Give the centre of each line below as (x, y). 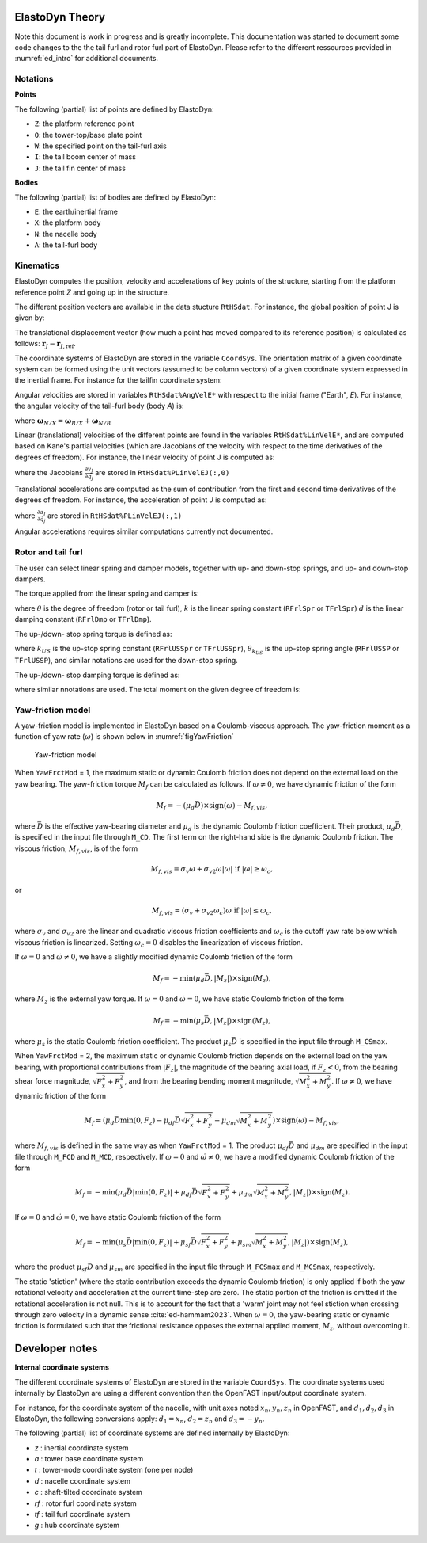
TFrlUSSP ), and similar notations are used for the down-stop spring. (127, 661)
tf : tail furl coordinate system (82, 1514)
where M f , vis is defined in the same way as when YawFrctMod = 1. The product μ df (151, 1147)
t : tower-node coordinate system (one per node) (114, 1470)
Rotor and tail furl (49, 552)
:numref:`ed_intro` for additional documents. (86, 59)
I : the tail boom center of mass (85, 157)
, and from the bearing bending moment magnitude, (209, 1081)
